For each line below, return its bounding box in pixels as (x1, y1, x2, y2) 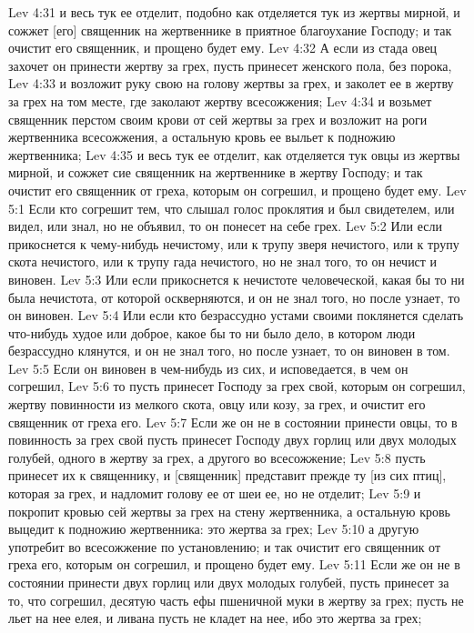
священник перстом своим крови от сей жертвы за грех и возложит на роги (8, 109, 428, 128)
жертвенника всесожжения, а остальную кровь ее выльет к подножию (8, 127, 396, 146)
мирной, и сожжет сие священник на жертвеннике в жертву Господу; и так (8, 163, 423, 182)
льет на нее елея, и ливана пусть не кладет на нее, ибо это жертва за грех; (8, 608, 422, 628)
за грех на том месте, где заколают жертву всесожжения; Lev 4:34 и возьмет (8, 91, 432, 110)
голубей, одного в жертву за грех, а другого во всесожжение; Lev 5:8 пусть (8, 447, 426, 467)
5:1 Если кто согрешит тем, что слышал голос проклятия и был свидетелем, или (8, 198, 455, 217)
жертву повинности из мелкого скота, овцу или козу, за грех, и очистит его (8, 395, 426, 414)
